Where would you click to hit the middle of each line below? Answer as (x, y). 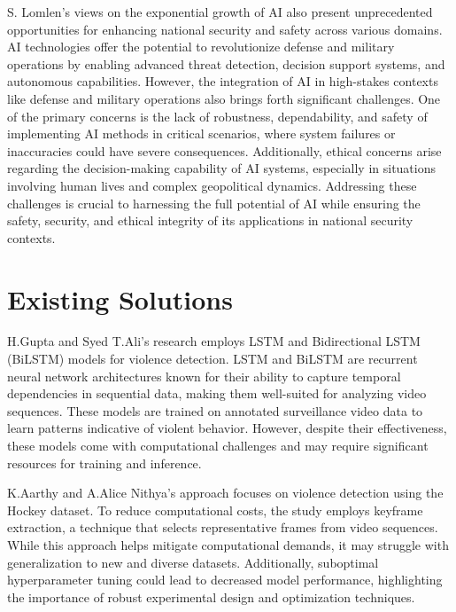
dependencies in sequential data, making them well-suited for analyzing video (217, 393)
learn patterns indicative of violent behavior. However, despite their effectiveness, (227, 428)
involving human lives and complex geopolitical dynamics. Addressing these (212, 185)
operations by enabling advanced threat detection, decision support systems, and (226, 63)
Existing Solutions (120, 298)
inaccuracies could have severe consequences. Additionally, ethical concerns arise (224, 150)
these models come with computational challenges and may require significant (218, 445)
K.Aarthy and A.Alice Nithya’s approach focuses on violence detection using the (225, 493)
